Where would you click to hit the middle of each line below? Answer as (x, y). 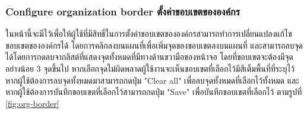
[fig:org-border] (32, 103)
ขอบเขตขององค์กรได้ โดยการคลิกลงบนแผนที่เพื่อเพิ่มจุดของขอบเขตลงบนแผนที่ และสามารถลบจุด (154, 45)
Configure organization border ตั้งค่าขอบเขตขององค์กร (123, 11)
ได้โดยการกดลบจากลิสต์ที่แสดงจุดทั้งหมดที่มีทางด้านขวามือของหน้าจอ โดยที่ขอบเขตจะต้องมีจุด (149, 57)
